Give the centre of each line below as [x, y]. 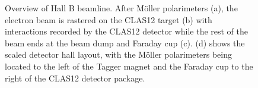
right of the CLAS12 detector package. [75, 78]
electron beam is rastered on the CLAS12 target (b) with [109, 19]
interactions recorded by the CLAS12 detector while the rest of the [127, 31]
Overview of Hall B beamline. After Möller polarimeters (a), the [121, 8]
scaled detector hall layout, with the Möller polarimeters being [118, 54]
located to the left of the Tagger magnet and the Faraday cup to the [129, 66]
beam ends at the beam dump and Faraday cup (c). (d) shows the [125, 43]
